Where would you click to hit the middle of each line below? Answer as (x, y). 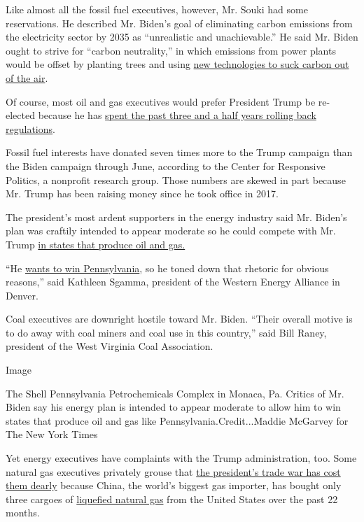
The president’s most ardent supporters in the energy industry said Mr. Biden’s (176, 217)
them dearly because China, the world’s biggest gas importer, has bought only (174, 485)
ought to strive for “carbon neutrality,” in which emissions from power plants (171, 50)
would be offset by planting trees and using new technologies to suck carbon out (177, 64)
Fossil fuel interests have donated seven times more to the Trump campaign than (179, 152)
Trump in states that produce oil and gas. (96, 244)
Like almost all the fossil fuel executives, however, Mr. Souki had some (157, 9)
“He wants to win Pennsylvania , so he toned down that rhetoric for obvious (167, 268)
